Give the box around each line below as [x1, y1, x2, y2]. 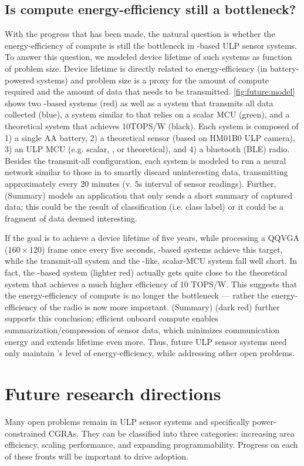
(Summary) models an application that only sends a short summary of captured [5, 189, 293, 201]
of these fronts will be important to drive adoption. [5, 450, 188, 462]
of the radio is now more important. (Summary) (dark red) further [40, 300, 280, 313]
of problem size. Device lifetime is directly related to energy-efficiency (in [5, 62, 268, 74]
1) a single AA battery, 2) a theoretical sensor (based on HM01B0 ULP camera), [5, 131, 295, 143]
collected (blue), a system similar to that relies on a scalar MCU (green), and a [5, 108, 290, 120]
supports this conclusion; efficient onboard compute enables [5, 312, 218, 324]
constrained [5, 427, 46, 439]
